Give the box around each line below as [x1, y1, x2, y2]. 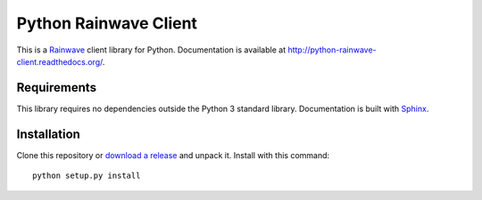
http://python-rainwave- [287, 44, 377, 55]
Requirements [16, 80, 97, 95]
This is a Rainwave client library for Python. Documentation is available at [16, 44, 286, 55]
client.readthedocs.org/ [16, 56, 103, 67]
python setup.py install [32, 171, 141, 181]
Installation [16, 126, 80, 141]
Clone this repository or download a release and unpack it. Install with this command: [16, 149, 330, 160]
